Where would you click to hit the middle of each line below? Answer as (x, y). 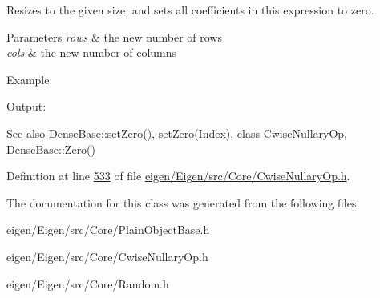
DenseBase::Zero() (51, 149)
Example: (30, 79)
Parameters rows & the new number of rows (114, 36)
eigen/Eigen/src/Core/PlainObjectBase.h (108, 230)
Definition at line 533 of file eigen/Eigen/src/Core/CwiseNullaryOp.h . (178, 176)
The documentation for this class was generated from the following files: (183, 202)
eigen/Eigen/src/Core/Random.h (88, 283)
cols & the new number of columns (92, 52)
